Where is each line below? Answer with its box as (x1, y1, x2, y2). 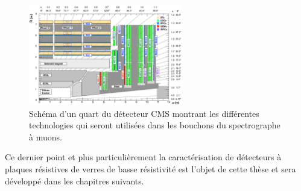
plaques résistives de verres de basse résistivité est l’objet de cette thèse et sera (5, 162, 296, 175)
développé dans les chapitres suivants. (5, 174, 144, 187)
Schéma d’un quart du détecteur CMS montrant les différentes (29, 107, 259, 119)
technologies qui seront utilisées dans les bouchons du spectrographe (29, 119, 280, 131)
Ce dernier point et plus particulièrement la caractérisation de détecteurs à (5, 151, 282, 163)
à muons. (29, 130, 62, 143)
